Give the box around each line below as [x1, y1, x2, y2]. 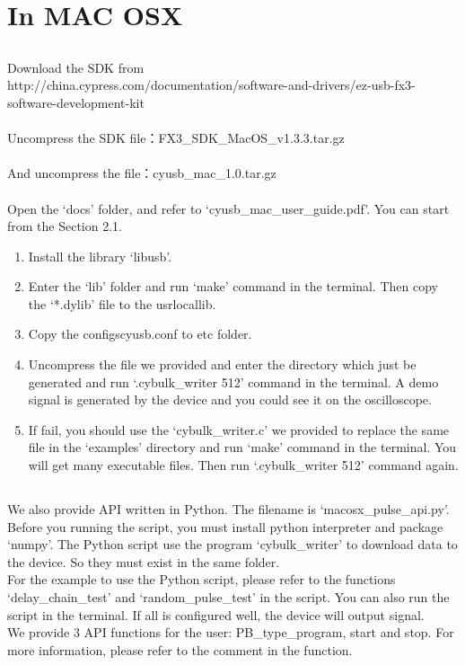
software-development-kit [7, 93, 145, 111]
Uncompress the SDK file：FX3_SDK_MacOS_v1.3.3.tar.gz [7, 129, 345, 147]
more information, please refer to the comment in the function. [7, 640, 353, 659]
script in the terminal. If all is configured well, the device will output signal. [7, 605, 425, 624]
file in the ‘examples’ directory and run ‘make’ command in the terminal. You [28, 438, 457, 457]
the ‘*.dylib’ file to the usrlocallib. [28, 294, 216, 313]
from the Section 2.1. [7, 217, 122, 235]
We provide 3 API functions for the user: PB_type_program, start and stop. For [7, 623, 454, 642]
